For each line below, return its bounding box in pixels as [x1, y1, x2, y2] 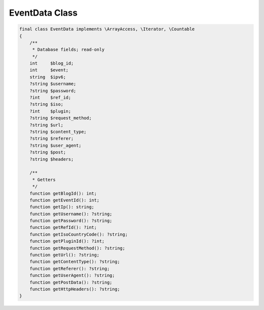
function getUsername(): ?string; [29, 211, 112, 217]
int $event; [29, 67, 68, 73]
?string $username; [29, 81, 77, 87]
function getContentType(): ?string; [29, 259, 120, 265]
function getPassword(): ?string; [29, 218, 112, 223]
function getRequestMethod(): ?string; [29, 245, 126, 251]
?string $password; [29, 88, 77, 93]
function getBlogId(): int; [29, 191, 97, 196]
